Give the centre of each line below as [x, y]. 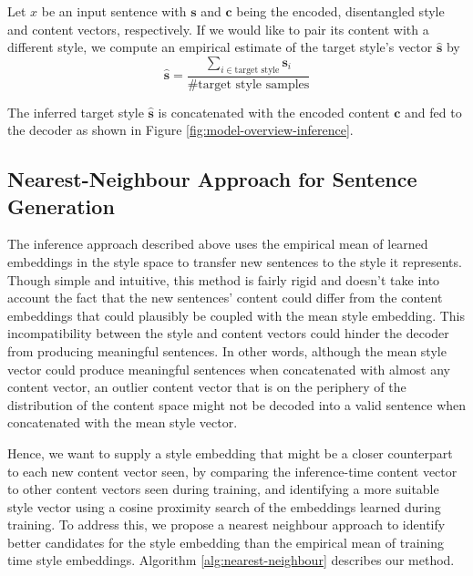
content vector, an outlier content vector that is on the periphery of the [207, 387]
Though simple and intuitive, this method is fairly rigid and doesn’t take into [224, 279]
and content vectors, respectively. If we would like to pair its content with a [218, 29]
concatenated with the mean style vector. [123, 422]
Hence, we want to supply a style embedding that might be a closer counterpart [230, 453]
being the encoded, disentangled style [340, 11]
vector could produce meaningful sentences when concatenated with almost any [229, 369]
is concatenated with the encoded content [274, 112]
